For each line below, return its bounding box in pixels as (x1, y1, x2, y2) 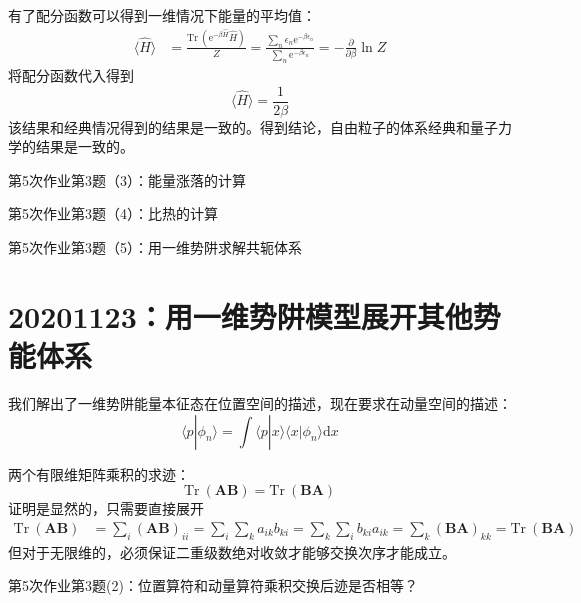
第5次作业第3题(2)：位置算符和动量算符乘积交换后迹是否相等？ (8, 575, 418, 596)
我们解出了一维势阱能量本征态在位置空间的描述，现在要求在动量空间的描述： (8, 392, 512, 413)
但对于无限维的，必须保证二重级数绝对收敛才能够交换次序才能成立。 (8, 541, 456, 562)
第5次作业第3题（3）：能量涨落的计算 (8, 169, 246, 190)
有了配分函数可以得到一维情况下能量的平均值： (8, 5, 316, 25)
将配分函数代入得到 (8, 65, 134, 86)
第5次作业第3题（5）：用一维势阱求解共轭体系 (8, 237, 302, 258)
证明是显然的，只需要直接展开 (8, 498, 204, 519)
